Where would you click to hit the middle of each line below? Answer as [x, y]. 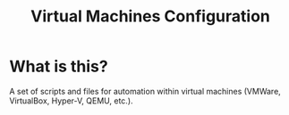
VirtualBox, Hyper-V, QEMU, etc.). [71, 101]
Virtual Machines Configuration [150, 16]
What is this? [59, 66]
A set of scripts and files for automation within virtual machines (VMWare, [145, 91]
